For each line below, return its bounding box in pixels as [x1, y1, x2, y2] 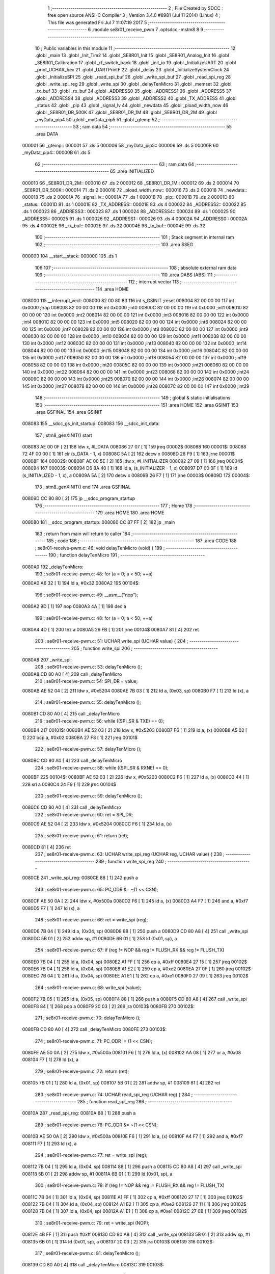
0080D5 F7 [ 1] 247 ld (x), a [22, 905, 80, 911]
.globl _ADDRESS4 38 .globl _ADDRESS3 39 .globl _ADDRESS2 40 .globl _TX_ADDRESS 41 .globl [35, 95, 237, 101]
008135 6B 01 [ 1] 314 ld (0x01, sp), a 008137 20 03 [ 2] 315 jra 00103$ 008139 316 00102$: [22, 1238, 214, 1244]
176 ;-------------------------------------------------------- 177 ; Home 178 [35, 502, 193, 509]
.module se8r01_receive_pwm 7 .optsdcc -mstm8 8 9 [92, 26, 204, 33]
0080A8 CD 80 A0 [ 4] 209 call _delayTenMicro [22, 671, 122, 677]
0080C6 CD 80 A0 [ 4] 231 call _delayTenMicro [22, 804, 122, 810]
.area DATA [35, 130, 59, 137]
